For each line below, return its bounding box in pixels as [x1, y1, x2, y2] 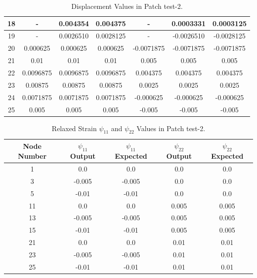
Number [18, 150, 47, 161]
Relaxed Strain [51, 123, 97, 133]
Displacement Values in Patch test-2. [71, 1, 183, 11]
